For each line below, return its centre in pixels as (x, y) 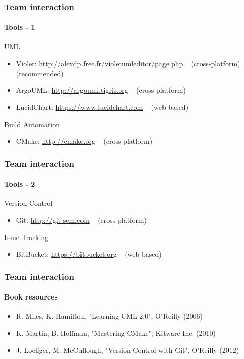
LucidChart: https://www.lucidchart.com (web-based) (102, 107)
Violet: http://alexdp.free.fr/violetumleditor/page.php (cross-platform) (128, 63)
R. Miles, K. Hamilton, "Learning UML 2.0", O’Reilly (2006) (109, 316)
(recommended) (40, 73)
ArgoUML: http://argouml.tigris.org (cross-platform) (101, 90)
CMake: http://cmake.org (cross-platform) (84, 141)
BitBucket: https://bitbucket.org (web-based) (89, 254)
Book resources (31, 297)
